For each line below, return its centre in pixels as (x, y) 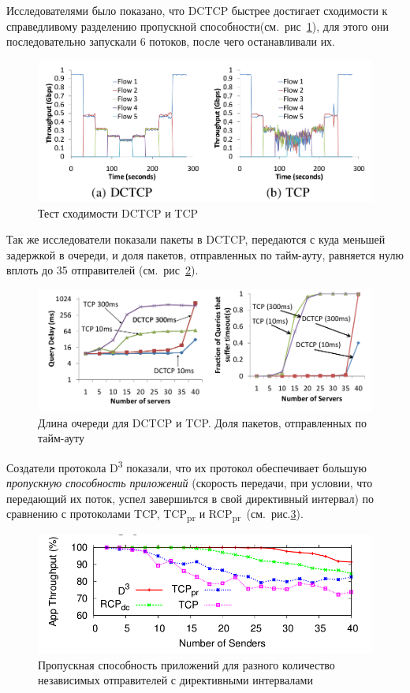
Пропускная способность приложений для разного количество (186, 664)
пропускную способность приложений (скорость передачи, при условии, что (190, 482)
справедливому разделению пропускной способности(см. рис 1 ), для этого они (198, 26)
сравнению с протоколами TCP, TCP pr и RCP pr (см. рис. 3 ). (155, 514)
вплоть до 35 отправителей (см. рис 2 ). (102, 270)
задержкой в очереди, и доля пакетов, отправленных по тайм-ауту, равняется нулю (205, 254)
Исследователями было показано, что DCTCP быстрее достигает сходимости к (197, 10)
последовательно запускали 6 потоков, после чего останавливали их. (171, 41)
